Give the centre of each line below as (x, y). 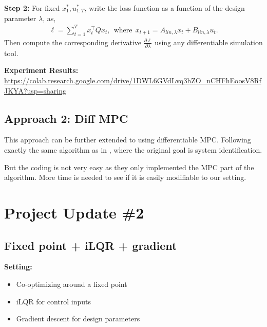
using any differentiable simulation (209, 42)
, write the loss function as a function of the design (165, 8)
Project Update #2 (74, 212)
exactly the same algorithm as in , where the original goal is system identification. (133, 150)
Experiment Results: (41, 70)
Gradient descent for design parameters (78, 319)
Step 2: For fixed (32, 8)
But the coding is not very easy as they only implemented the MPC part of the (129, 167)
